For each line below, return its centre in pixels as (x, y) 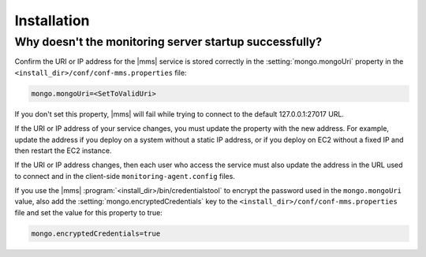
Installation (52, 20)
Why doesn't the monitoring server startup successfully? (168, 42)
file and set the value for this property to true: (89, 212)
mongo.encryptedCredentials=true (96, 233)
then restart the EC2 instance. (63, 151)
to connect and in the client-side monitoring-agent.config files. (125, 176)
